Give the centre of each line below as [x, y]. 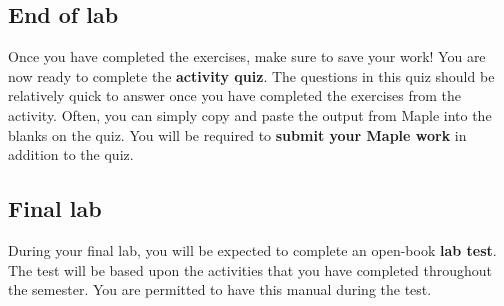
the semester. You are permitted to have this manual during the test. [220, 289]
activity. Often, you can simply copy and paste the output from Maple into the [250, 114]
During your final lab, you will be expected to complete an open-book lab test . [252, 249]
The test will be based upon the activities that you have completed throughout [250, 269]
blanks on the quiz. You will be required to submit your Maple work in [237, 134]
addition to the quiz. [71, 154]
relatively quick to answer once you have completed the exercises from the [234, 95]
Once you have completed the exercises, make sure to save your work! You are [247, 56]
